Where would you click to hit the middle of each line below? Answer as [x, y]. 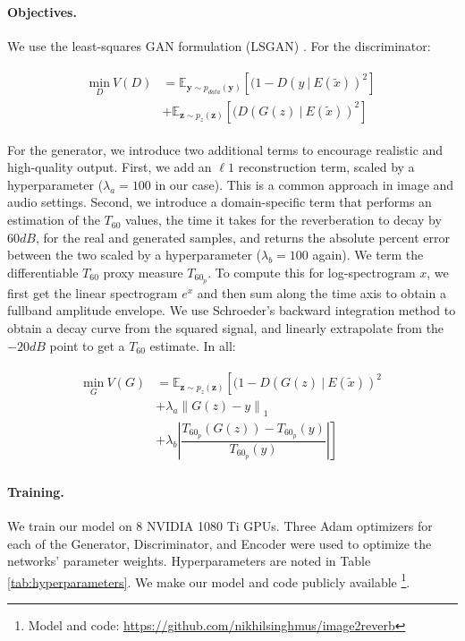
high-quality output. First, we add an [110, 167]
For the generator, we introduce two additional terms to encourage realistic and [225, 149]
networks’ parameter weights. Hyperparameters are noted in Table [189, 561]
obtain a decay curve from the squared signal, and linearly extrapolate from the [226, 327]
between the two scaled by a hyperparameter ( [135, 255]
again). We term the [368, 255]
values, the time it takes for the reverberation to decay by [283, 220]
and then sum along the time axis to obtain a [321, 292]
